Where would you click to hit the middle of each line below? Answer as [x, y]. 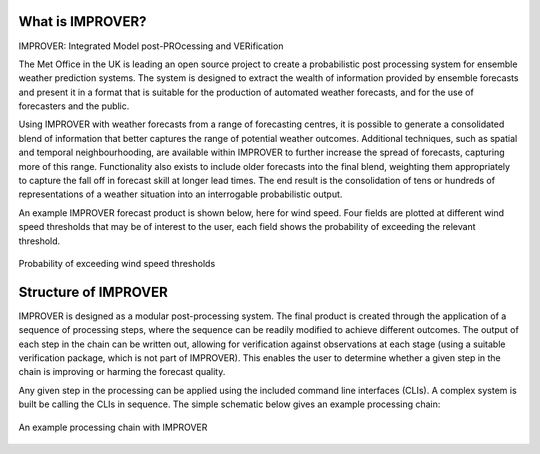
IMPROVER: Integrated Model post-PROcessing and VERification [151, 46]
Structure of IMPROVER [93, 291]
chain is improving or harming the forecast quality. [122, 372]
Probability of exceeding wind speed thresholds [117, 263]
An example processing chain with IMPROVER [113, 427]
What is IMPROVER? [82, 21]
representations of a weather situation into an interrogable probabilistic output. [180, 194]
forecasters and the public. [74, 106]
